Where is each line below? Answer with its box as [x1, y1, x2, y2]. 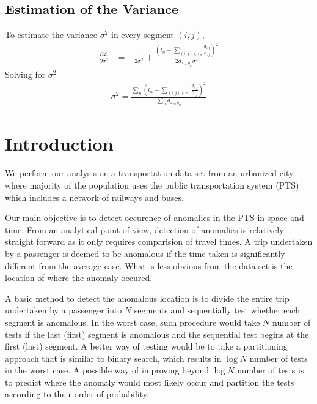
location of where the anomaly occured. [5, 271, 153, 284]
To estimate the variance [5, 28, 97, 41]
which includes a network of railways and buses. [5, 190, 184, 203]
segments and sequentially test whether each [134, 304, 301, 316]
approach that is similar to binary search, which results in [5, 351, 222, 364]
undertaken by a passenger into [5, 304, 122, 316]
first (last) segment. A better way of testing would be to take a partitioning [5, 340, 288, 353]
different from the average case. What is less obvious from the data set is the [5, 259, 293, 272]
